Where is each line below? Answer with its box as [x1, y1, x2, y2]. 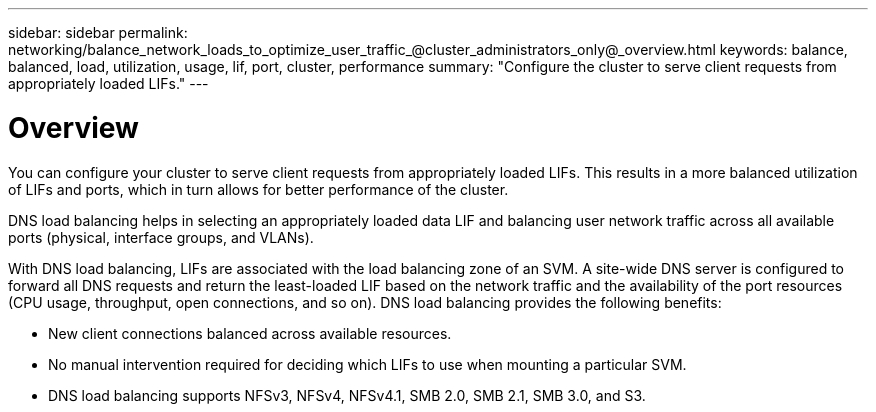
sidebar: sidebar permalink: [8, 24, 188, 41]
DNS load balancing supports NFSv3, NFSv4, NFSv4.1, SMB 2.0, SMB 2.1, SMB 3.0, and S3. [48, 386, 646, 404]
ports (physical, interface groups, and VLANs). [8, 228, 314, 246]
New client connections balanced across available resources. [48, 324, 452, 342]
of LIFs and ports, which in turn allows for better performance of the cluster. [8, 180, 509, 198]
